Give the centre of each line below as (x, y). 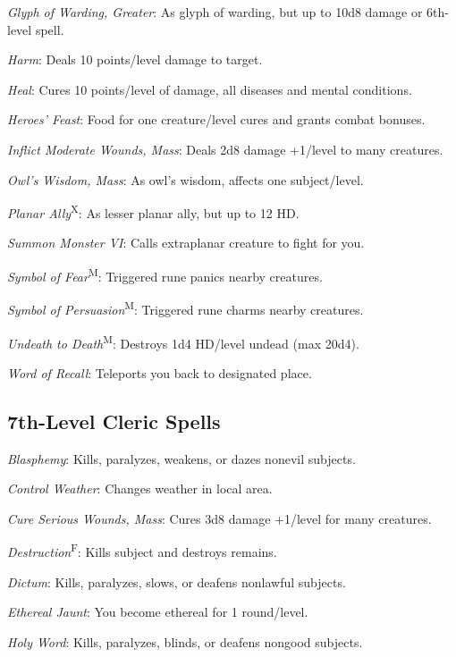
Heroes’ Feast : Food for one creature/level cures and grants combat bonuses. (216, 119)
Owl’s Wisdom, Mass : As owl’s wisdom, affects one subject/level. (186, 179)
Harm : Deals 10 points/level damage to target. (135, 59)
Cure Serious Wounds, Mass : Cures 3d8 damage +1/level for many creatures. (220, 518)
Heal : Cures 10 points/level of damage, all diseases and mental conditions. (210, 89)
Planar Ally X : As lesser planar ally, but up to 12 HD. (153, 211)
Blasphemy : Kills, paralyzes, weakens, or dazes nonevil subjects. (182, 458)
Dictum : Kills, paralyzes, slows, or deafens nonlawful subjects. (177, 581)
